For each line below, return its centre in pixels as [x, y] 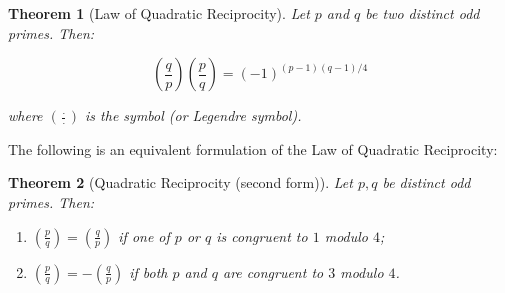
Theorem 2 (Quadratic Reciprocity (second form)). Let [180, 182]
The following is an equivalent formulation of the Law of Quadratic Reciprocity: [253, 148]
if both [148, 271]
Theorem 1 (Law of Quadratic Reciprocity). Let [159, 13]
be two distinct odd [422, 13]
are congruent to [273, 271]
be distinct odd [426, 182]
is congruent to [262, 235]
